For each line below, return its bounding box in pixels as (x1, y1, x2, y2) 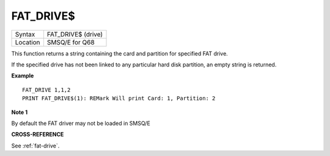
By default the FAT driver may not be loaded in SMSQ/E (11, 119, 151, 127)
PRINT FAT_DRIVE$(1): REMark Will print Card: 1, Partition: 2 (22, 95, 216, 102)
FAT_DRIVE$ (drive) (46, 30, 103, 38)
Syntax (15, 30, 35, 38)
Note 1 (11, 108, 28, 116)
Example (11, 72, 34, 79)
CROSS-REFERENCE (11, 131, 64, 138)
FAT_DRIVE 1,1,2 (22, 86, 71, 93)
